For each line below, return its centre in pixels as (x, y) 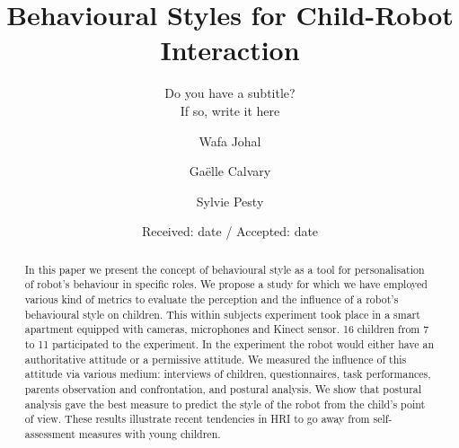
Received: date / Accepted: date (230, 231)
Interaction (230, 50)
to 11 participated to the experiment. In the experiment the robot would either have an (229, 343)
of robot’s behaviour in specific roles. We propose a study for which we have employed (226, 284)
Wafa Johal (230, 141)
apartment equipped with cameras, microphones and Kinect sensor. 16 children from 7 (227, 329)
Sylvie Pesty (230, 201)
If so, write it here (230, 110)
